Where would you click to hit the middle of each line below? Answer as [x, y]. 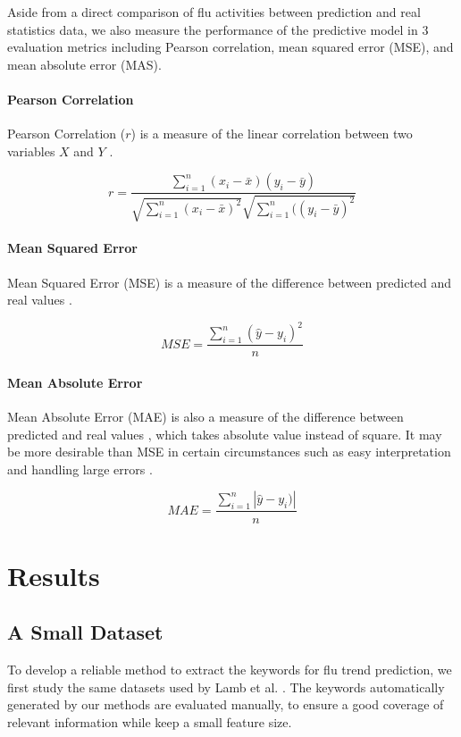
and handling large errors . [80, 469]
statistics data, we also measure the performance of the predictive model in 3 [218, 29]
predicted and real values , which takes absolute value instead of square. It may [225, 434]
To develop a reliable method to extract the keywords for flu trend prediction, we [230, 670]
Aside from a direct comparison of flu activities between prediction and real [214, 12]
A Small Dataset [85, 632]
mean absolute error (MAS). [84, 64]
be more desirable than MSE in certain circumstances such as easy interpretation [229, 452]
